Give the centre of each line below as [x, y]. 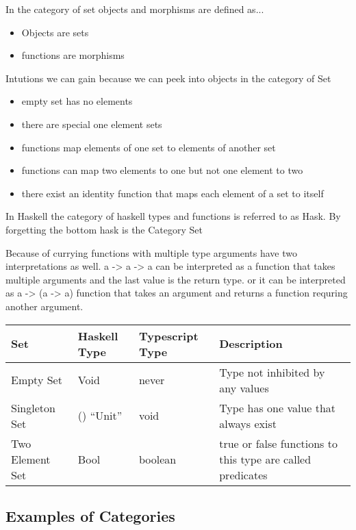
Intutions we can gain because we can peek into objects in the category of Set [168, 78]
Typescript [168, 336]
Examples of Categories [90, 515]
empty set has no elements [77, 101]
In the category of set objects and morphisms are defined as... [135, 9]
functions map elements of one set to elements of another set [149, 147]
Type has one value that [278, 407]
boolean [157, 459]
